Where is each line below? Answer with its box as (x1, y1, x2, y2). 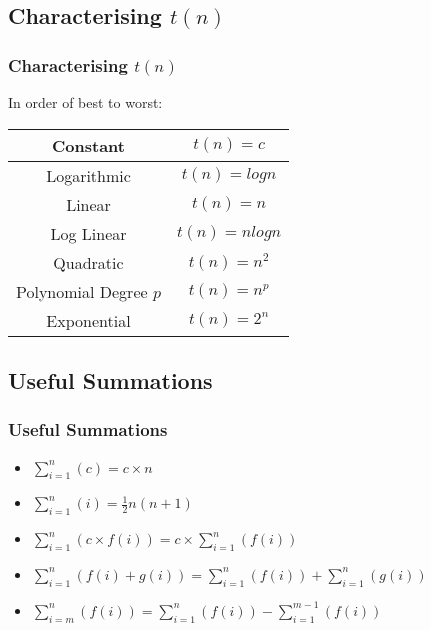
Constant (52, 133, 125, 157)
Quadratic (53, 250, 124, 274)
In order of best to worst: (8, 92, 163, 112)
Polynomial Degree (16, 279, 148, 303)
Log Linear (50, 221, 127, 245)
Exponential (46, 308, 131, 332)
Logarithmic (46, 163, 131, 187)
